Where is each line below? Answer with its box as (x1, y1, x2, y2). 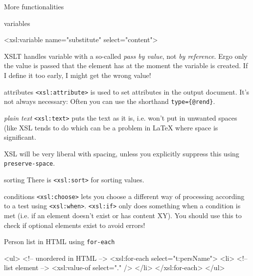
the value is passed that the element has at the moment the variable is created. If (4, 60, 248, 71)
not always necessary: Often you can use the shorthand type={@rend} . (4, 96, 215, 106)
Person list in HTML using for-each (4, 236, 115, 247)
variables (4, 18, 30, 28)
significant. (4, 132, 36, 142)
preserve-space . (4, 158, 55, 168)
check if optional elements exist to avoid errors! (4, 220, 145, 230)
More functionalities (4, 1, 64, 11)
